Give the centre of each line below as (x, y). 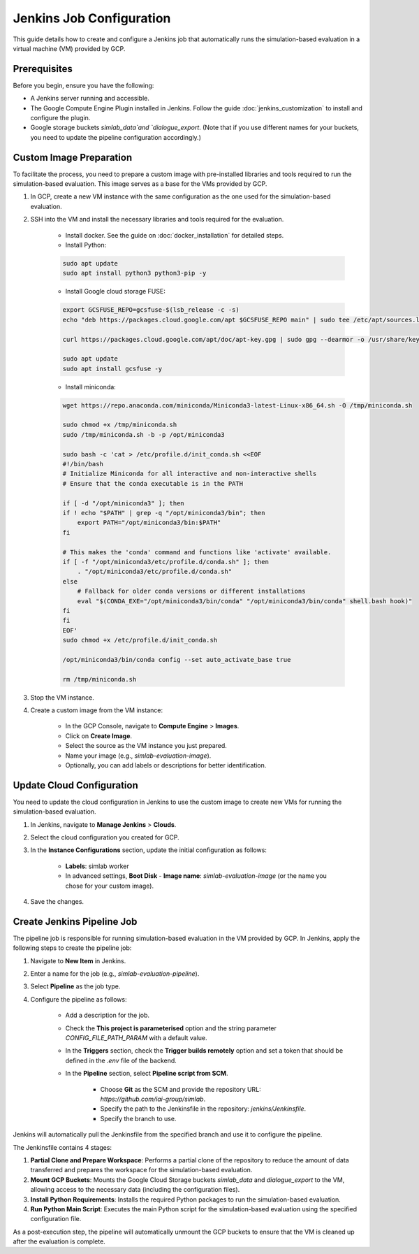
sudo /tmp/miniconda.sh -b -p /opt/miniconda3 (144, 434)
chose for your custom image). (109, 886)
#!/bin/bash (83, 464)
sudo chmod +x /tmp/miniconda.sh (120, 425)
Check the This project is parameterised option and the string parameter (171, 1028)
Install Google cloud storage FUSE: (115, 291)
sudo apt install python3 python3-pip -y (134, 273)
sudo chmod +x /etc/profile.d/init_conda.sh (140, 640)
